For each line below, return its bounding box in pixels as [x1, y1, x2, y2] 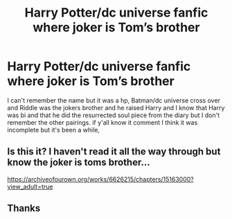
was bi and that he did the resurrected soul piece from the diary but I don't [7, 111, 220, 119]
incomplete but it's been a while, [7, 125, 100, 134]
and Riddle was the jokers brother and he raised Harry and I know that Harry [7, 103, 225, 112]
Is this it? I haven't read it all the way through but [7, 146, 221, 157]
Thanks [7, 202, 41, 214]
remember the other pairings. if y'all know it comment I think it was [7, 118, 198, 126]
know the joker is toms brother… [7, 157, 150, 168]
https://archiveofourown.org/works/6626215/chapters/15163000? [7, 175, 194, 183]
